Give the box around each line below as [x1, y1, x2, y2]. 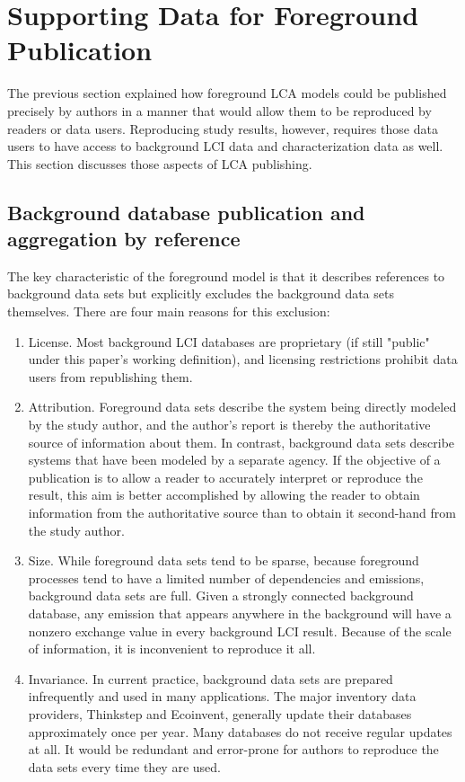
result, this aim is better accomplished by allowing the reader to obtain [28, 485, 420, 504]
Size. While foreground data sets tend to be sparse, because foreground [28, 551, 419, 570]
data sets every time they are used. [28, 757, 221, 776]
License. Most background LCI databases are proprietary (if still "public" [28, 332, 430, 351]
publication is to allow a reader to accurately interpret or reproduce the [28, 467, 423, 486]
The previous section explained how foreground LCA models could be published [7, 84, 447, 102]
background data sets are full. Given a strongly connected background [28, 586, 414, 605]
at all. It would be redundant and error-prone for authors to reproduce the [28, 740, 439, 759]
